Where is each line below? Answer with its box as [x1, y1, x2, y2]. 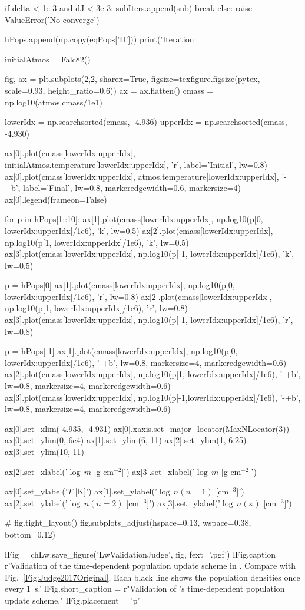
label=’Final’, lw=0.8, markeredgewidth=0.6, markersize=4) [23, 182, 241, 194]
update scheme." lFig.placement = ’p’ [5, 593, 140, 606]
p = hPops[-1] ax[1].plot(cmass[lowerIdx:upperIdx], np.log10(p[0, [5, 345, 238, 357]
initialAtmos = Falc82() [5, 52, 91, 65]
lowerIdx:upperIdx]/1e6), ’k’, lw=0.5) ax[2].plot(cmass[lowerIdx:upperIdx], [5, 224, 273, 236]
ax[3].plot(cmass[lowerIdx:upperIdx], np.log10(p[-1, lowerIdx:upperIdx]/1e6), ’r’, [5, 314, 293, 326]
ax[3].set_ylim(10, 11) [5, 446, 85, 457]
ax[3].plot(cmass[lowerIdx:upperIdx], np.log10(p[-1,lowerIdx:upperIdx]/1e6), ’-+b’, [5, 391, 301, 403]
